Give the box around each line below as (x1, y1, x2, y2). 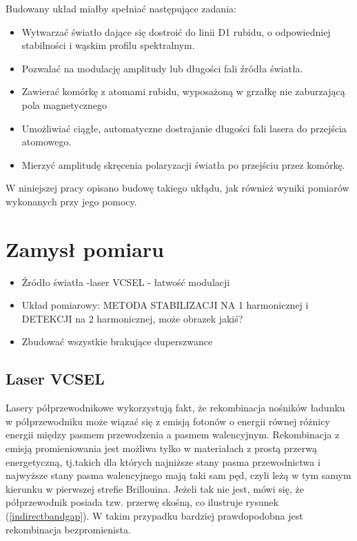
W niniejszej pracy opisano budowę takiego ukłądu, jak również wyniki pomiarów (6, 181, 349, 195)
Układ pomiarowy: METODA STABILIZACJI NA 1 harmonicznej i (21, 298, 309, 312)
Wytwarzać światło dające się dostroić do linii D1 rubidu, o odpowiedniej (21, 24, 331, 39)
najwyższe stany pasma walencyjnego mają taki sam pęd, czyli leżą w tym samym (6, 468, 351, 482)
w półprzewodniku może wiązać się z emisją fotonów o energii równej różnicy (6, 414, 330, 428)
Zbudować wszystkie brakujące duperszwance (21, 334, 213, 349)
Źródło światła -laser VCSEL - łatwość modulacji (21, 274, 230, 289)
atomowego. (21, 134, 72, 149)
